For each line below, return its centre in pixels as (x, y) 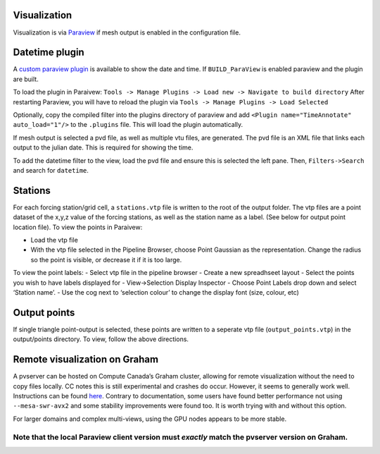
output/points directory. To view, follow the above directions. (101, 339)
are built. (26, 79)
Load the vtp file (55, 240)
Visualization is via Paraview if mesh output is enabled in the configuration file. (127, 32)
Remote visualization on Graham (85, 360)
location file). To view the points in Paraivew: (78, 227)
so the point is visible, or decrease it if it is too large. (106, 259)
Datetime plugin (49, 53)
